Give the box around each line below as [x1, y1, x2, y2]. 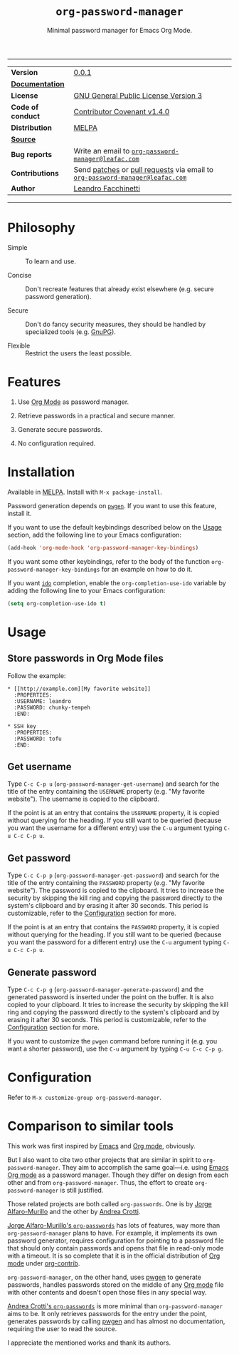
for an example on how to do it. [101, 565, 193, 573]
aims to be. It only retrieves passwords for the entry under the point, [7, 1309, 208, 1318]
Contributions [11, 168, 59, 178]
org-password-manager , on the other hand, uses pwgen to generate [7, 1273, 201, 1281]
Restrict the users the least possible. [25, 348, 132, 358]
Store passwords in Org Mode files [7, 652, 164, 665]
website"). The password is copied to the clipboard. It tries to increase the [7, 886, 225, 895]
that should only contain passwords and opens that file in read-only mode [7, 1243, 224, 1252]
